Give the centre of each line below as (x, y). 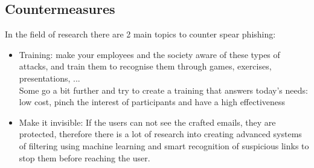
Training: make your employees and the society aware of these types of (149, 54)
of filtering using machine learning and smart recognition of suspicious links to (164, 145)
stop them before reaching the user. (85, 157)
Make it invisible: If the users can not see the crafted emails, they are (147, 122)
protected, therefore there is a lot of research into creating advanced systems (160, 134)
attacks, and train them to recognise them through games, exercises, (145, 66)
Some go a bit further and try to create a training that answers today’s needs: (163, 90)
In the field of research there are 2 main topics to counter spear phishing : (140, 34)
